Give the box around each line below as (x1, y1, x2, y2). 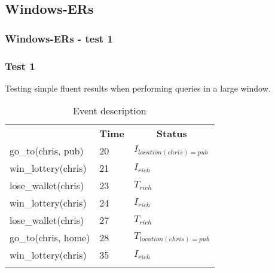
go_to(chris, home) (10, 230, 90, 245)
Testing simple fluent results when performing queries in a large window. (5, 81, 271, 94)
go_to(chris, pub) (10, 144, 84, 158)
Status (156, 126, 187, 141)
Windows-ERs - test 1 (5, 31, 113, 45)
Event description (73, 104, 146, 118)
